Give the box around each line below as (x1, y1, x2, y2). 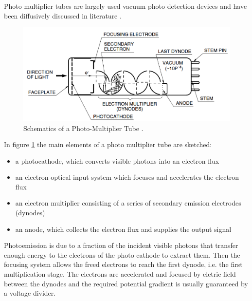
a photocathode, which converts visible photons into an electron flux (15, 155, 219, 166)
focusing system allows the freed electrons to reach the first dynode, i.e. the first (4, 259, 243, 269)
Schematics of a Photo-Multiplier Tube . (23, 123, 144, 133)
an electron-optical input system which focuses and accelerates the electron (15, 172, 239, 182)
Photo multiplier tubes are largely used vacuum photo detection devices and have (4, 1, 247, 11)
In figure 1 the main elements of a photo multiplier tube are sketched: (4, 139, 212, 150)
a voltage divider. (4, 288, 56, 298)
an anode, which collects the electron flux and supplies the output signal (15, 224, 232, 234)
